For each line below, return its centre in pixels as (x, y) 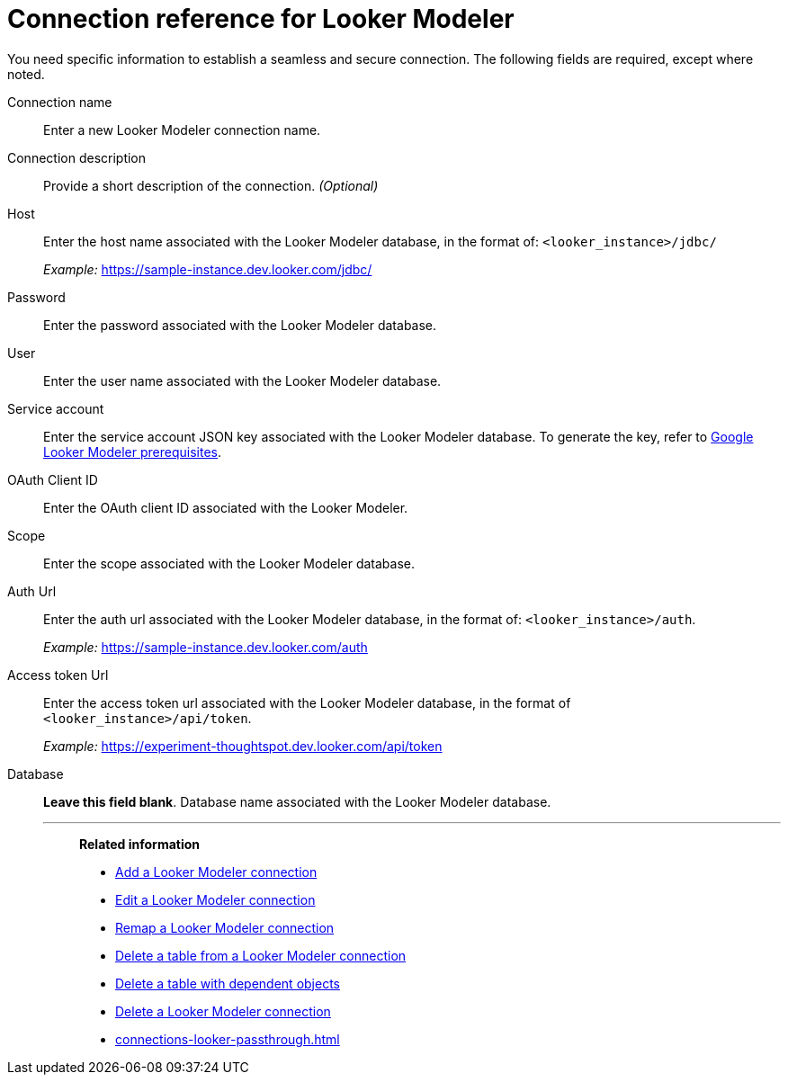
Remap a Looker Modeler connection (225, 927)
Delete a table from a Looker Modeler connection (261, 955)
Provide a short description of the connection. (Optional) (211, 185)
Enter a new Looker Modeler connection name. (182, 130)
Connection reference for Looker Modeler (261, 19)
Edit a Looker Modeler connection (215, 899)
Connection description (77, 157)
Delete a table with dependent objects (228, 983)
